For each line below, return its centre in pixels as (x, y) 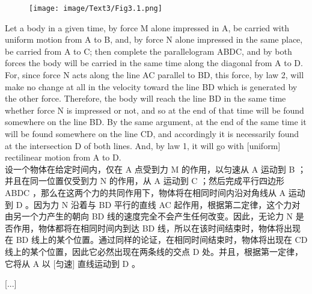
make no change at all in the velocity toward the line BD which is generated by (151, 86)
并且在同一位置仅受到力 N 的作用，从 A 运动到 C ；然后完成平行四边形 (145, 181)
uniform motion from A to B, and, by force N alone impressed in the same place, (154, 39)
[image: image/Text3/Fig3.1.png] (96, 8)
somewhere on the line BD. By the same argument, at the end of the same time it (156, 122)
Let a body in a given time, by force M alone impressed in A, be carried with (147, 27)
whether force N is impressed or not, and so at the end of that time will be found (154, 110)
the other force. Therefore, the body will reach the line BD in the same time (145, 98)
